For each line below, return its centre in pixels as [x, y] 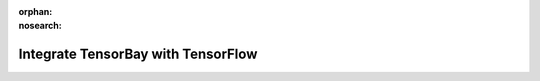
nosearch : [40, 26]
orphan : [35, 11]
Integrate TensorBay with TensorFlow [138, 54]
